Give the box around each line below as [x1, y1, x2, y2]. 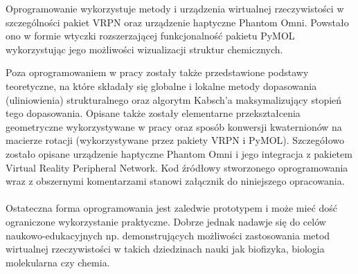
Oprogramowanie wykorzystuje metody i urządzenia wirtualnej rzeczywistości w [6, 1, 344, 15]
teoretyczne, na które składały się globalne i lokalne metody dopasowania [6, 78, 317, 93]
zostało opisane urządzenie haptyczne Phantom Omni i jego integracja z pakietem [6, 146, 352, 161]
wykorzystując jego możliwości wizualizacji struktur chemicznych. [6, 42, 283, 56]
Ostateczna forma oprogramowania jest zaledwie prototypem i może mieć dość [6, 201, 338, 215]
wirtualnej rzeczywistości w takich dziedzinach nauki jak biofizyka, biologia [6, 241, 325, 256]
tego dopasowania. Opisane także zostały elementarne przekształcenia [6, 106, 301, 120]
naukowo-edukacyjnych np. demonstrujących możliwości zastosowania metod [6, 228, 330, 242]
